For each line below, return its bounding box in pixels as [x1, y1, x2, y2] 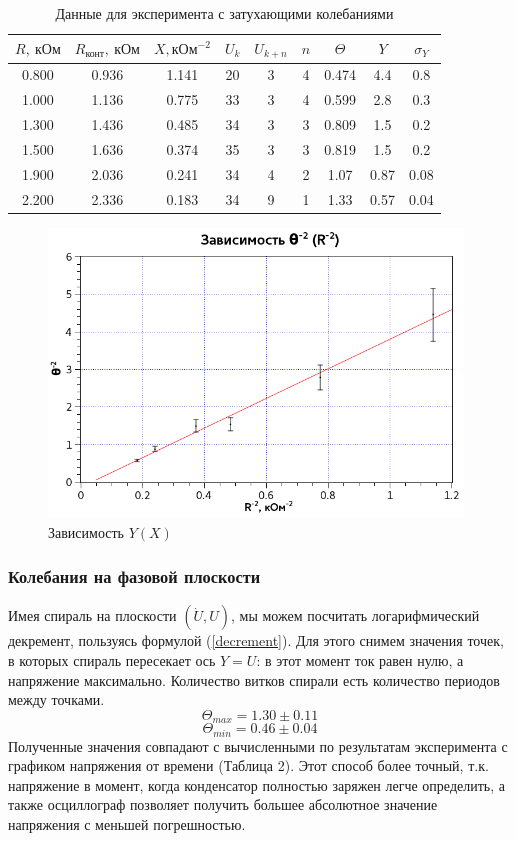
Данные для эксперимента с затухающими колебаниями [55, 3, 394, 23]
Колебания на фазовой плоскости [8, 564, 261, 589]
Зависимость [48, 521, 124, 542]
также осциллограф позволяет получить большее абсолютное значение [8, 794, 438, 815]
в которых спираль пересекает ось [8, 650, 216, 671]
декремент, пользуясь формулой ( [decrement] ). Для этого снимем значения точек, [8, 630, 504, 651]
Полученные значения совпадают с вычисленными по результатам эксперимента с [8, 735, 508, 756]
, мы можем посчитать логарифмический [231, 605, 480, 626]
